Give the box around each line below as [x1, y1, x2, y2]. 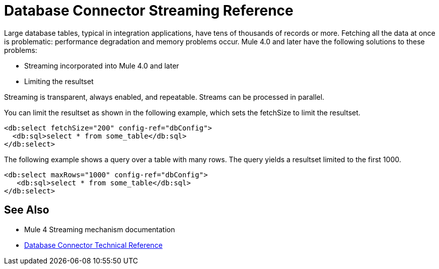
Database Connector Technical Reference [24, 240, 163, 249]
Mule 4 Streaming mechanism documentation [24, 225, 175, 234]
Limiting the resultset [24, 77, 94, 86]
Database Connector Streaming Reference [4, 2, 294, 19]
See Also [4, 204, 49, 217]
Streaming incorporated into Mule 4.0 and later [24, 61, 179, 70]
